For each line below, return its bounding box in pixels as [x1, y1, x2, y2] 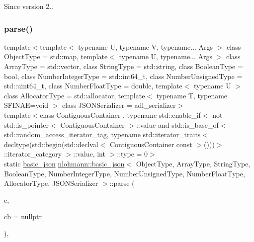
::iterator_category [4, 149, 62, 159]
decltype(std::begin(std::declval [4, 139, 98, 149]
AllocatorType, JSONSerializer [4, 178, 98, 188]
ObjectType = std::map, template [4, 51, 108, 62]
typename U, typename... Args [119, 51, 213, 62]
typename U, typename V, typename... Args [78, 41, 213, 52]
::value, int [73, 149, 105, 159]
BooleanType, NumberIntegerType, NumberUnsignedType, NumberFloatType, [4, 168, 245, 178]
